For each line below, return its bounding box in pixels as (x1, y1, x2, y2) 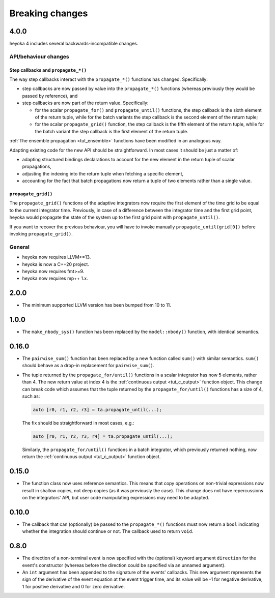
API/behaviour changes (9, 53, 69, 60)
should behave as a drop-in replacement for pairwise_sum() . (22, 363, 155, 369)
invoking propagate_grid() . (9, 231, 73, 237)
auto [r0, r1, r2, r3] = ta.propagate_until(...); (33, 407, 162, 413)
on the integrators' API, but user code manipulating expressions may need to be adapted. (22, 495, 210, 501)
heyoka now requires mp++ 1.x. (22, 275, 89, 282)
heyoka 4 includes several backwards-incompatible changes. (9, 41, 139, 47)
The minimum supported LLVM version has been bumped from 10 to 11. (22, 302, 172, 308)
